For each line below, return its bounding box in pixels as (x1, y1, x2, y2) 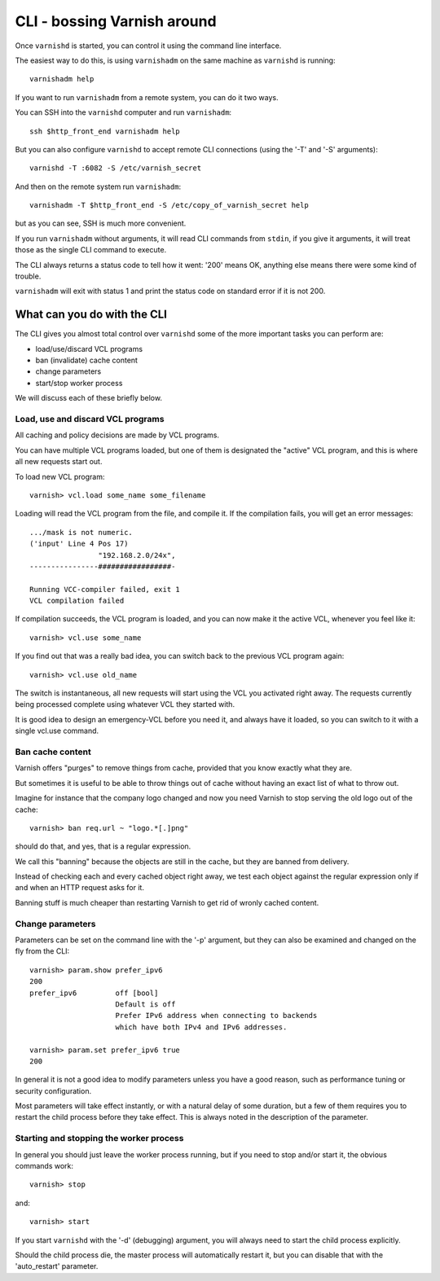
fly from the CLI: (15, 946, 70, 956)
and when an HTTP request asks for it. (15, 883, 144, 893)
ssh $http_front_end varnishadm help (29, 126, 181, 136)
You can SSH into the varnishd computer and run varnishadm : (15, 107, 232, 117)
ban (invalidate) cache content (35, 355, 139, 366)
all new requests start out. (15, 457, 103, 467)
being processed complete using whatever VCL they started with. (15, 700, 235, 709)
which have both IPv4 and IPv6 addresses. (115, 1022, 288, 1032)
